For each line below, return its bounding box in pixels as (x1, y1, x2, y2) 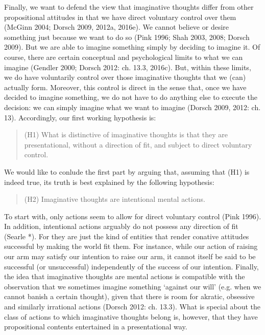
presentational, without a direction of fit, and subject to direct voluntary (24, 139, 252, 150)
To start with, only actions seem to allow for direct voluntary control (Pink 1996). (4, 211, 261, 221)
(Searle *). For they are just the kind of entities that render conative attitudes (4, 231, 249, 241)
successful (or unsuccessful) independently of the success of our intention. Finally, (4, 261, 259, 271)
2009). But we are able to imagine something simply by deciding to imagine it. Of (4, 41, 260, 52)
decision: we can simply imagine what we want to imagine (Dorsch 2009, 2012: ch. (4, 101, 261, 112)
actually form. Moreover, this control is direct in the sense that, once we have (4, 81, 247, 92)
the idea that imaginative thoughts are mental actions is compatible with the (4, 271, 245, 282)
